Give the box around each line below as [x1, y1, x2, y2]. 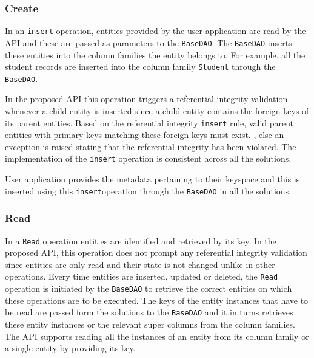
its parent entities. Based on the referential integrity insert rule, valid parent [5, 116, 294, 129]
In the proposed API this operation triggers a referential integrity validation [5, 92, 288, 105]
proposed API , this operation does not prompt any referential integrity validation [5, 246, 307, 259]
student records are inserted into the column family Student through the [5, 60, 276, 73]
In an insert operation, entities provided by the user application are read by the [5, 24, 306, 37]
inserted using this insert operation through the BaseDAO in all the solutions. [5, 184, 292, 197]
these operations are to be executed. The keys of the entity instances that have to [5, 294, 309, 306]
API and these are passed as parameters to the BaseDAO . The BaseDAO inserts [5, 36, 292, 49]
